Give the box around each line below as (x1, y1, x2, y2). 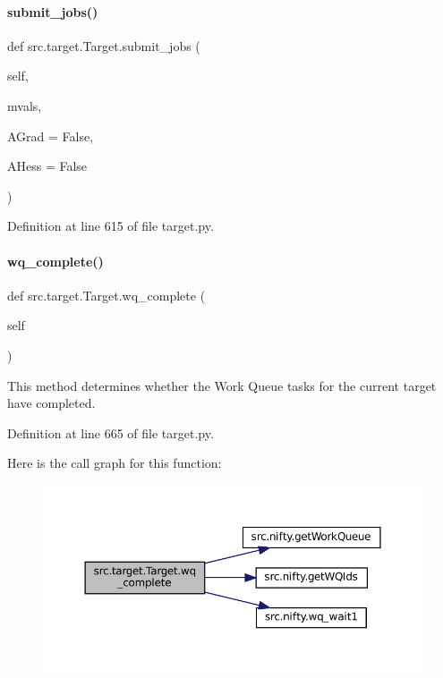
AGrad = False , (7, 126, 94, 145)
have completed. (7, 394, 96, 412)
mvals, (7, 96, 42, 114)
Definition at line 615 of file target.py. (7, 216, 214, 235)
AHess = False (7, 157, 88, 175)
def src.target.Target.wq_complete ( (7, 285, 206, 304)
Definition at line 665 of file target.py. (7, 423, 214, 442)
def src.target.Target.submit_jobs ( (7, 36, 200, 55)
